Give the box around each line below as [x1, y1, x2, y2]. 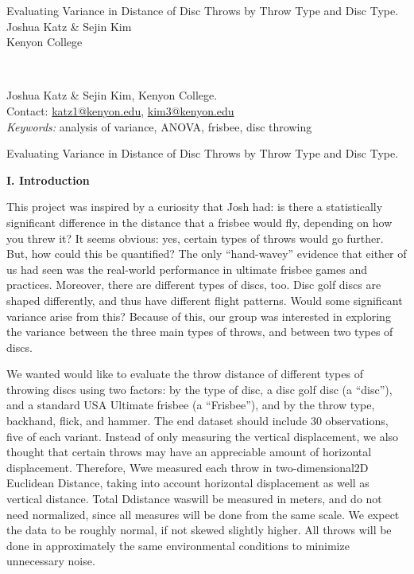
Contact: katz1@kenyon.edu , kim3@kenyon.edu [6, 102, 234, 119]
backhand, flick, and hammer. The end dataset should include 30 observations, [6, 412, 389, 429]
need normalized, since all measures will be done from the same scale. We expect [6, 506, 400, 522]
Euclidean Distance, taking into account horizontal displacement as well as [6, 474, 370, 491]
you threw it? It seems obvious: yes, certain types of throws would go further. [6, 229, 384, 246]
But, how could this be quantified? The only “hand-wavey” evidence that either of [6, 245, 407, 262]
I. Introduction [6, 171, 90, 188]
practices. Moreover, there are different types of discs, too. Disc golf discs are [6, 276, 381, 293]
